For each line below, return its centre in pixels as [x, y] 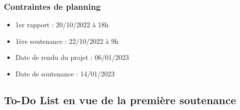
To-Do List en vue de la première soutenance [120, 100]
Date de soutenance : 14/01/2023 [65, 73]
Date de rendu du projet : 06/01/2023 [72, 57]
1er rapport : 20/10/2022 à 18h [62, 25]
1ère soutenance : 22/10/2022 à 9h [67, 41]
